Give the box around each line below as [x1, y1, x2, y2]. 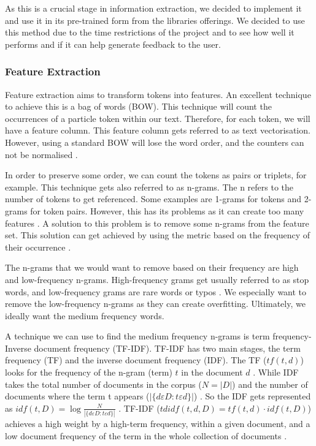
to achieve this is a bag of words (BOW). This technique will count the [5, 100, 272, 113]
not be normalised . [5, 148, 78, 161]
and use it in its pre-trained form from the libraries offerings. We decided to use [5, 13, 305, 26]
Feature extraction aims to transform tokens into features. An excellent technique [5, 88, 311, 100]
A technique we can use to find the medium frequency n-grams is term [5, 330, 270, 342]
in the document [181, 366, 243, 379]
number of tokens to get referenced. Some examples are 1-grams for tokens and [5, 192, 302, 205]
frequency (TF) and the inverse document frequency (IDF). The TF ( [5, 353, 267, 366]
